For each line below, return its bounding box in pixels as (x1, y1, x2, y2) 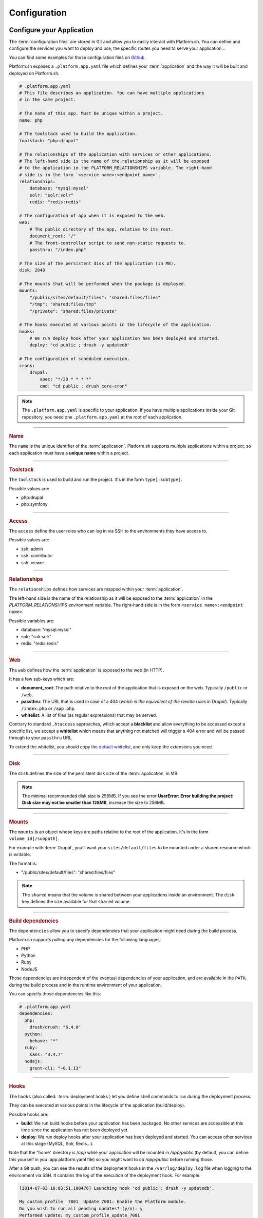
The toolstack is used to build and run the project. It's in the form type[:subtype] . (9, 476, 183, 482)
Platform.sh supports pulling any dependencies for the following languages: (9, 937, 161, 943)
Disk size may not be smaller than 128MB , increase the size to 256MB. (22, 799, 165, 806)
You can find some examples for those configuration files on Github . (9, 54, 146, 60)
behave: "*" (29, 1038, 58, 1044)
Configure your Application (9, 26, 94, 34)
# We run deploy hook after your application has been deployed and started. (29, 336, 220, 341)
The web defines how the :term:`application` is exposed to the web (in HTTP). (9, 667, 164, 673)
